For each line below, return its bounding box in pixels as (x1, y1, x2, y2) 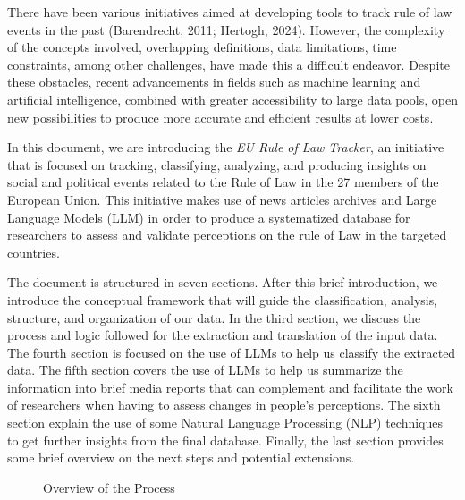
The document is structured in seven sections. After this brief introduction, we (7, 273, 438, 292)
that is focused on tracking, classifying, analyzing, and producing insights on (7, 155, 427, 174)
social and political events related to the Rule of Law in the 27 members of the (7, 173, 439, 191)
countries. (7, 242, 60, 261)
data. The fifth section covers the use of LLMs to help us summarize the (7, 360, 403, 379)
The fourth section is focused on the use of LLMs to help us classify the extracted (7, 343, 456, 361)
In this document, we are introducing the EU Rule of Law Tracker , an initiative (7, 138, 444, 157)
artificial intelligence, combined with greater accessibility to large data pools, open (7, 89, 458, 108)
